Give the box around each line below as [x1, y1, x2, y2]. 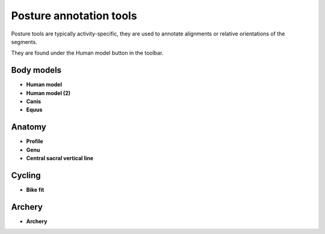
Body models [11, 65, 62, 75]
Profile [26, 138, 43, 145]
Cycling [11, 170, 42, 180]
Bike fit [26, 186, 45, 193]
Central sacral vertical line [26, 155, 93, 162]
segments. [11, 38, 37, 45]
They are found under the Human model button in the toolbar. [11, 49, 164, 57]
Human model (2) [26, 89, 71, 96]
